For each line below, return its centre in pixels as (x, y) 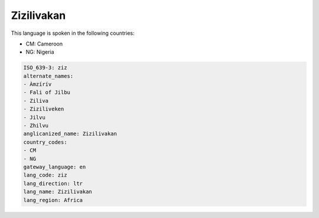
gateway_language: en (55, 167)
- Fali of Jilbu (47, 92)
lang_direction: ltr (53, 183)
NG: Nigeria (40, 52)
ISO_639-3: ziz (45, 68)
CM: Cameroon (44, 44)
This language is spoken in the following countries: (73, 33)
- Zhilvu (36, 126)
